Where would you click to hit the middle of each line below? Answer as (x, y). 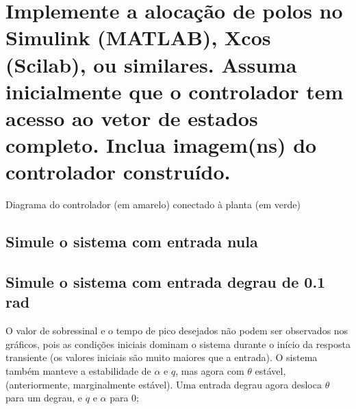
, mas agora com (210, 371)
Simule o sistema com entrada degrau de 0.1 (166, 282)
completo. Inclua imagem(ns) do (161, 145)
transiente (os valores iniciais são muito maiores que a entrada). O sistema (162, 357)
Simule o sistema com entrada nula (132, 241)
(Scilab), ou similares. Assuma (151, 64)
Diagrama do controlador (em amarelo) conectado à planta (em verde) (153, 204)
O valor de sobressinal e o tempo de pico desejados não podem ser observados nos (177, 331)
